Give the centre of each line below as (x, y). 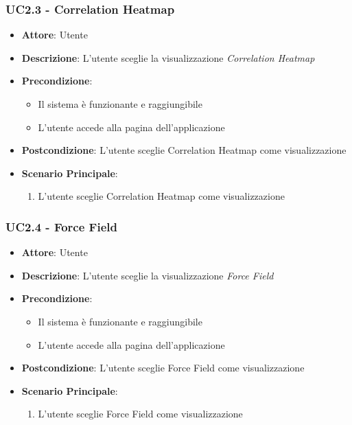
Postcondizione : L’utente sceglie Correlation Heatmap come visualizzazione (184, 150)
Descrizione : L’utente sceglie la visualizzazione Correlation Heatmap (168, 57)
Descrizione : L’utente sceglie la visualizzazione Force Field (148, 275)
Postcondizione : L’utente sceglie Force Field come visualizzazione (163, 368)
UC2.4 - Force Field (61, 226)
